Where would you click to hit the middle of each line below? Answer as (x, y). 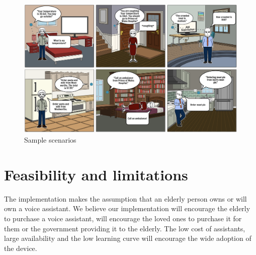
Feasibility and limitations (96, 174)
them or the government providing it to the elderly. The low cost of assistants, (125, 228)
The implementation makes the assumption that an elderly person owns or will (125, 198)
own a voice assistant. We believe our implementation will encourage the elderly (127, 208)
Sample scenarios (50, 140)
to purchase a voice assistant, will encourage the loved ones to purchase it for (123, 218)
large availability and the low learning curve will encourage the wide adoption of (128, 238)
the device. (21, 248)
